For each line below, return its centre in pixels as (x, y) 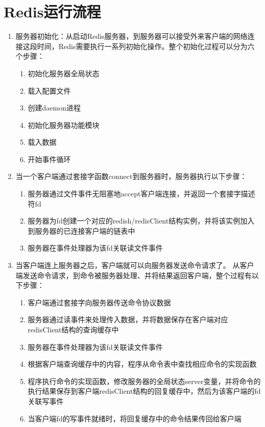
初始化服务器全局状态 (64, 73)
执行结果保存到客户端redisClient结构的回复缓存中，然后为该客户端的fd (144, 391)
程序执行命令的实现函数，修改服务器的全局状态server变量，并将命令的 (144, 381)
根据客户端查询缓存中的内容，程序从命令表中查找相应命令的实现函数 (142, 364)
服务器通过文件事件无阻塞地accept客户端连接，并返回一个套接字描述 (141, 194)
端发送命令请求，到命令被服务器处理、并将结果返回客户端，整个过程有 (134, 275)
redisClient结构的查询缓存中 (73, 329)
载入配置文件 (49, 90)
